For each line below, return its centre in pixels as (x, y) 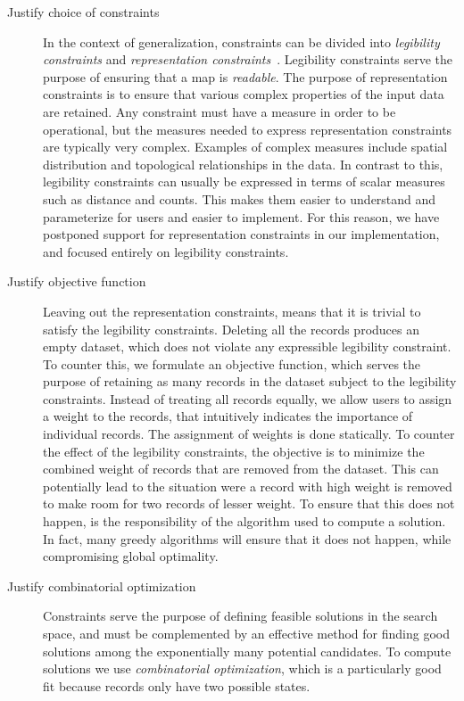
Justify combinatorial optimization (102, 586)
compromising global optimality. (131, 556)
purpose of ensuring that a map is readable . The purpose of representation (245, 76)
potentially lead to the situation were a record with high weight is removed (248, 486)
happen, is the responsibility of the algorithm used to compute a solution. (244, 521)
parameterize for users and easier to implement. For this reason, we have (241, 216)
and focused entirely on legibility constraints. (166, 251)
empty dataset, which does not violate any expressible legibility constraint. (247, 346)
